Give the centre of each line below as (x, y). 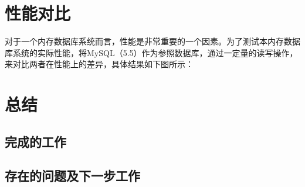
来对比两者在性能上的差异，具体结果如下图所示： (99, 64)
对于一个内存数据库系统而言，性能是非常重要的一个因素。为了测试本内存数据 (152, 41)
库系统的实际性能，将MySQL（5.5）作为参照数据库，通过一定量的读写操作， (151, 52)
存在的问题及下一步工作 (72, 176)
